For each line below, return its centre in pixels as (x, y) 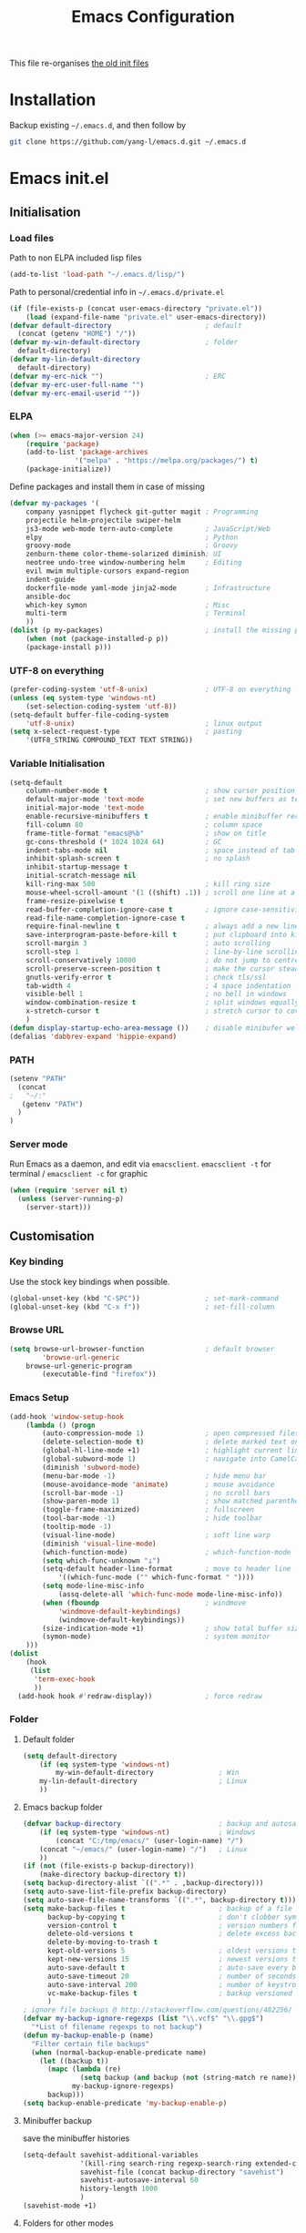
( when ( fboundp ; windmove (144, 1603)
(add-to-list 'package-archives (87, 453)
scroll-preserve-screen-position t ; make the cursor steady (164, 969)
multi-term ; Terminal (136, 613)
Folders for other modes (68, 2223)
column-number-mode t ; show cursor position (161, 791)
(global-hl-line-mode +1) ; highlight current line (173, 1451)
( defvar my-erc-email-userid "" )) (75, 393)
